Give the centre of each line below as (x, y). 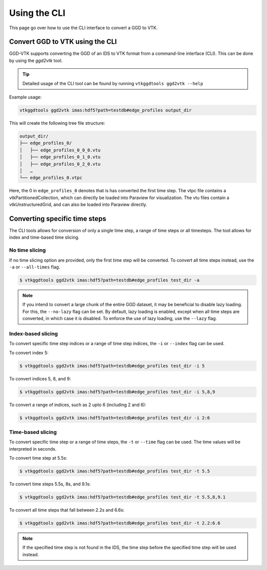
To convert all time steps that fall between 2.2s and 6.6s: (67, 510)
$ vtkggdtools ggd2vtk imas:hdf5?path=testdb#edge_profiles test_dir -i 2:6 (115, 418)
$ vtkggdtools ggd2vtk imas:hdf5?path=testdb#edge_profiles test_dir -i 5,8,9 (117, 392)
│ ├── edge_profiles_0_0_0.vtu (60, 150)
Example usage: (25, 97)
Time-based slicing (33, 432)
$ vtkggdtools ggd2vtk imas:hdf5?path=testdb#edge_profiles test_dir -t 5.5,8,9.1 (123, 497)
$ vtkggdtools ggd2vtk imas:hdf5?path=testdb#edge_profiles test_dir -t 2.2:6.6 (120, 523)
